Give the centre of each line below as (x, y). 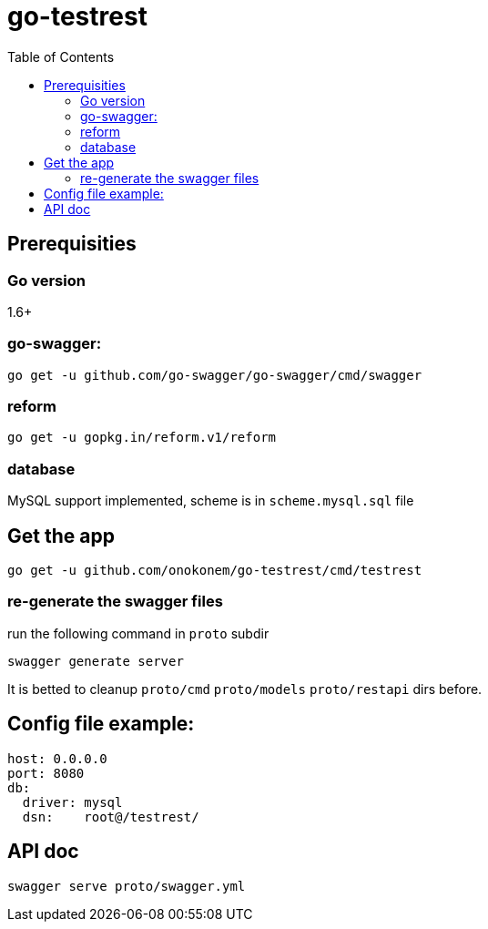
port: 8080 (46, 773)
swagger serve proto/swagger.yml (127, 886)
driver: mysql (72, 802)
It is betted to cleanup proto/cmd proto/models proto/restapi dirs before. (245, 689)
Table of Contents (61, 56)
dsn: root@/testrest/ (111, 817)
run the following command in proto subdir (138, 633)
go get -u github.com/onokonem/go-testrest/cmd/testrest (215, 571)
